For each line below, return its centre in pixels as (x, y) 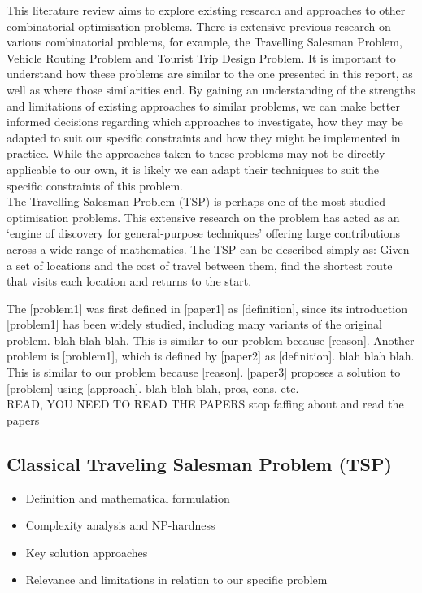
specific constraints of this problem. (95, 185)
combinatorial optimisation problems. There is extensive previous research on (199, 26)
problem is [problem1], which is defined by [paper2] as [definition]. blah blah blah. (211, 356)
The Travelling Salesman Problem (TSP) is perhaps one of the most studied (196, 201)
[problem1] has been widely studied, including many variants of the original (195, 324)
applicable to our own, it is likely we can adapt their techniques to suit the (193, 169)
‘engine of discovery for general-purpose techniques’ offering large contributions (203, 233)
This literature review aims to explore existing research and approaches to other (206, 10)
